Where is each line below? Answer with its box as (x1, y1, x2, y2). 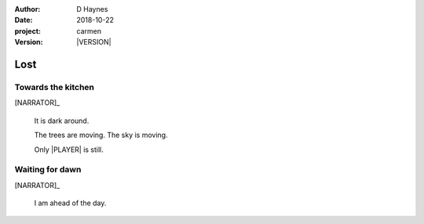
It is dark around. (34, 116, 90, 125)
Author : (14, 5, 41, 13)
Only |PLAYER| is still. (34, 145, 104, 154)
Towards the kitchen (14, 81, 94, 92)
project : (14, 26, 41, 35)
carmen (76, 26, 102, 35)
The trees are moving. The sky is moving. (34, 130, 168, 140)
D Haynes (76, 5, 108, 13)
